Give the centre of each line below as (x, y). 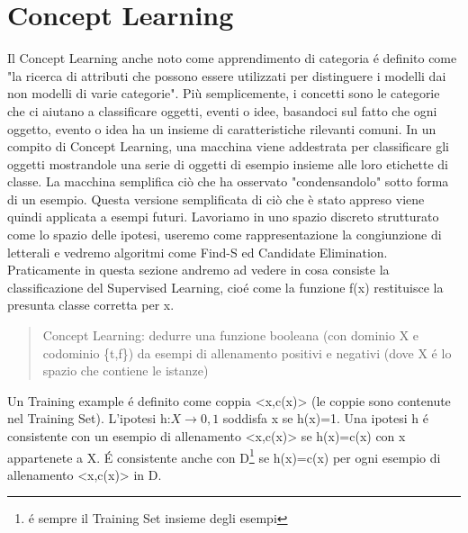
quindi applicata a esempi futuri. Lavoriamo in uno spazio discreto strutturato (223, 217)
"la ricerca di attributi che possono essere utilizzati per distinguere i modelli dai (227, 75)
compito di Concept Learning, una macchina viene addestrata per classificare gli (228, 146)
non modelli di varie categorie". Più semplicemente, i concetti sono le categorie (224, 93)
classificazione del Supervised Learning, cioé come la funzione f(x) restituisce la (225, 287)
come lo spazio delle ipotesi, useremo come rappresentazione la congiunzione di (225, 235)
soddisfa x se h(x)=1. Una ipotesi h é (326, 418)
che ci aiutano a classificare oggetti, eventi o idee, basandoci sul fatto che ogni (222, 110)
